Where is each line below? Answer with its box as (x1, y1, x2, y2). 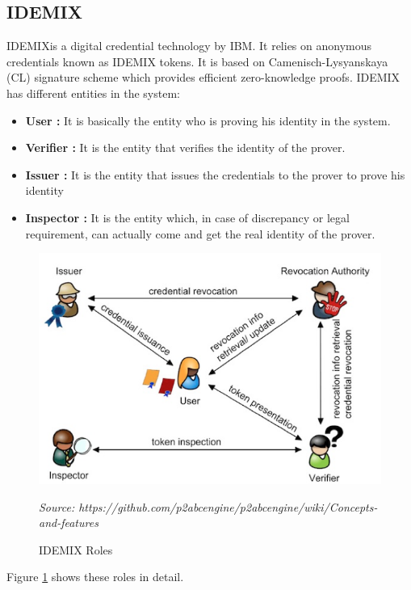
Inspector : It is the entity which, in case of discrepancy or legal (25, 209, 350, 225)
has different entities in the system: (6, 84, 180, 101)
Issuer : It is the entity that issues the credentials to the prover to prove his (25, 166, 405, 183)
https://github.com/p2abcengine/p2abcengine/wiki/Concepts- (78, 498, 378, 515)
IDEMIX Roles (39, 541, 113, 558)
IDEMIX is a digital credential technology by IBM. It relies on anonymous (6, 37, 372, 54)
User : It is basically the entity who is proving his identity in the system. (25, 112, 391, 129)
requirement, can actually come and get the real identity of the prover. (25, 225, 375, 242)
